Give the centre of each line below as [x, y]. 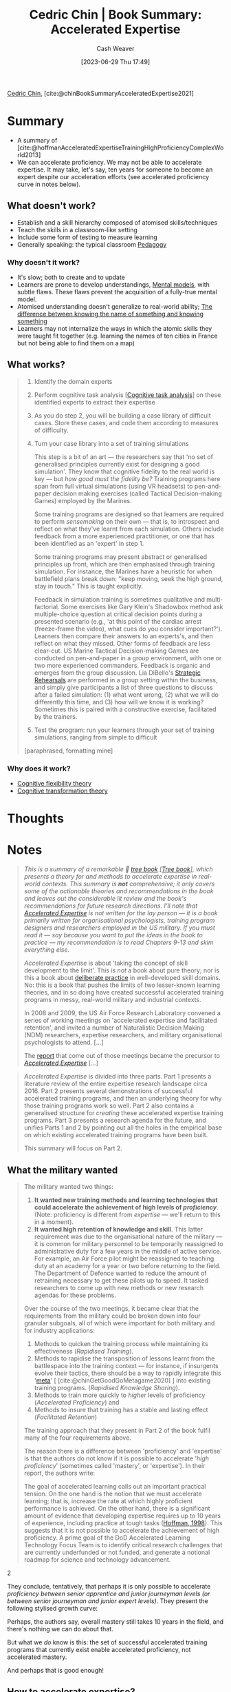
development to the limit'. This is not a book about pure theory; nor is [122, 970]
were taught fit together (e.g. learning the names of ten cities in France [117, 336]
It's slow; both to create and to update [71, 277]
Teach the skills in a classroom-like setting [77, 230]
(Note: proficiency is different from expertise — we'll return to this [128, 1215]
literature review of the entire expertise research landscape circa [115, 1084]
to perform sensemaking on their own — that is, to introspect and [127, 521]
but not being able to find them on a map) [76, 343]
